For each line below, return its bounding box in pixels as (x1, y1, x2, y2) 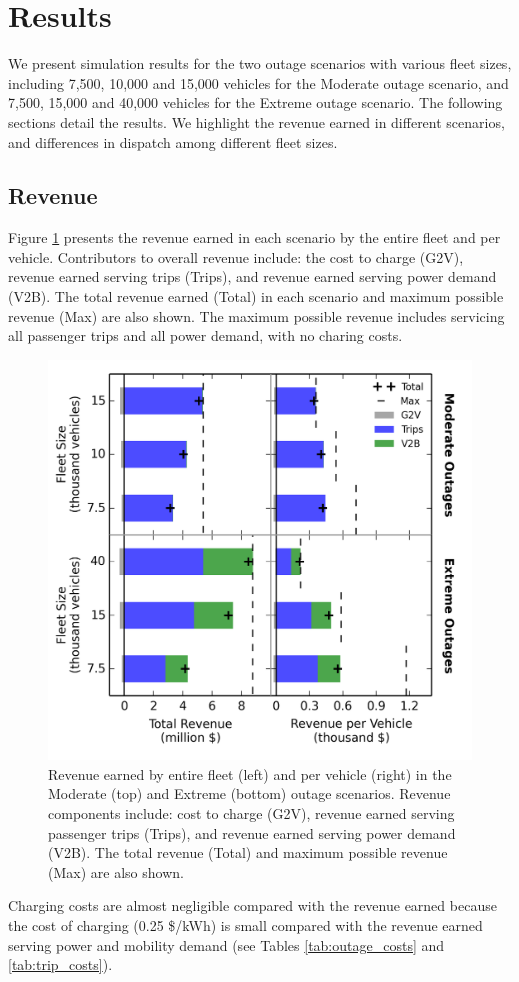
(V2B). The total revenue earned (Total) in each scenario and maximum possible (8, 286, 504, 307)
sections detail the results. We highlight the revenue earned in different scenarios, (8, 111, 505, 132)
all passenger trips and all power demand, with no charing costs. (8, 325, 403, 346)
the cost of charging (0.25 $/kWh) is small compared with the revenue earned (8, 915, 483, 935)
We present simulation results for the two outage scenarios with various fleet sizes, (8, 53, 512, 74)
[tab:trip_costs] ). (8, 954, 113, 975)
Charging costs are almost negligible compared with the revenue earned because (8, 895, 497, 916)
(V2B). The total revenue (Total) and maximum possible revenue (48, 842, 448, 863)
